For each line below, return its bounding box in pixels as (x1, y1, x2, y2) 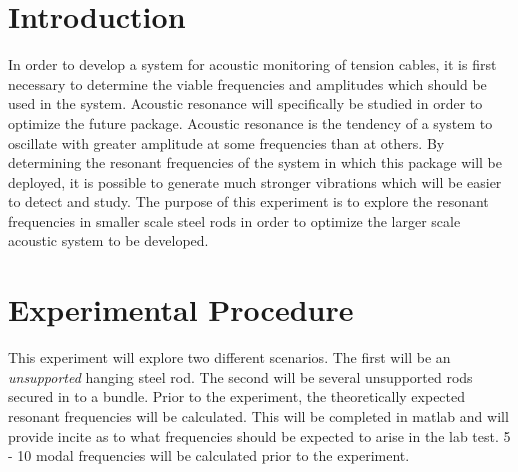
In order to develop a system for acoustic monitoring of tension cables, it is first (8, 54, 497, 75)
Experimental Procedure (8, 289, 354, 330)
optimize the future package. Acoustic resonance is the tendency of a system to (8, 112, 493, 133)
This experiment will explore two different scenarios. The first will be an (8, 347, 451, 368)
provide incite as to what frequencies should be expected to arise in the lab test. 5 (8, 425, 511, 446)
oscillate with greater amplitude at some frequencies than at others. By (8, 132, 445, 153)
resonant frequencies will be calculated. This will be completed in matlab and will (8, 405, 509, 426)
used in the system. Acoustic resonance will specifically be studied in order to (8, 93, 483, 114)
